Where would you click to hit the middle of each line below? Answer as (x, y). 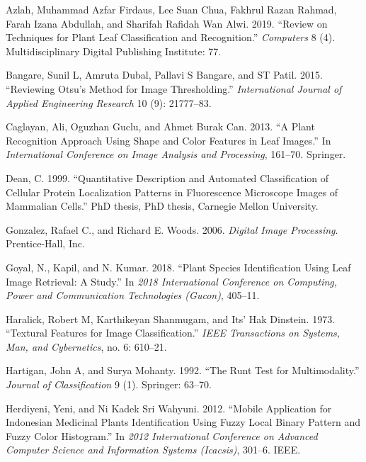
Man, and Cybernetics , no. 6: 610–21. (86, 346)
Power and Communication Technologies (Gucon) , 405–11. (133, 295)
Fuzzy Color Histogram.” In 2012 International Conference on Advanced (162, 435)
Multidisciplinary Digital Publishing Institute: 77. (114, 51)
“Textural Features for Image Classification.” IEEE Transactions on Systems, (173, 333)
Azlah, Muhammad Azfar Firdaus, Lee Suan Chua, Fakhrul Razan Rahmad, (171, 9)
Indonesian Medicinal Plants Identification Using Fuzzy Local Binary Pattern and (183, 422)
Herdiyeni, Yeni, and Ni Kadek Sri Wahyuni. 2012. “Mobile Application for (169, 408)
